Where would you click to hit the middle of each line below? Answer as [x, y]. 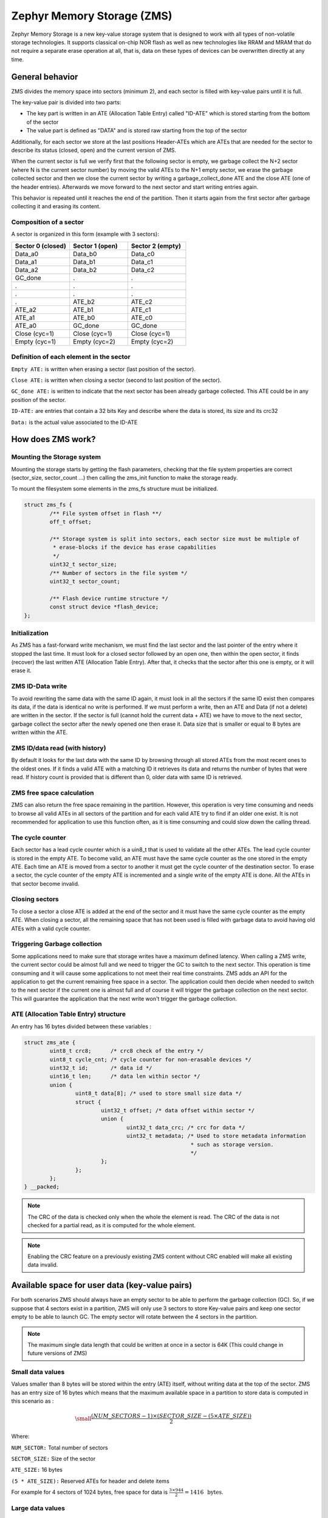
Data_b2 [85, 270]
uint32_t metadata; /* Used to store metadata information [216, 1136]
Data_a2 [27, 270]
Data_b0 [85, 254]
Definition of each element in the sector [71, 357]
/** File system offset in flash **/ [106, 513]
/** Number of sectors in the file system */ [118, 573]
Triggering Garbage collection [57, 944]
